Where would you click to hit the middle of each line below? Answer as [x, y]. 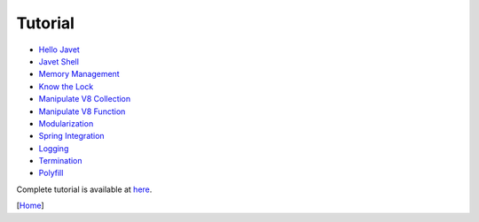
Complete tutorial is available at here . [84, 189]
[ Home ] [30, 206]
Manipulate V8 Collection [85, 99]
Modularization [66, 123]
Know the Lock [66, 86]
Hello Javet [59, 50]
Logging [54, 148]
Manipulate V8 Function [82, 111]
